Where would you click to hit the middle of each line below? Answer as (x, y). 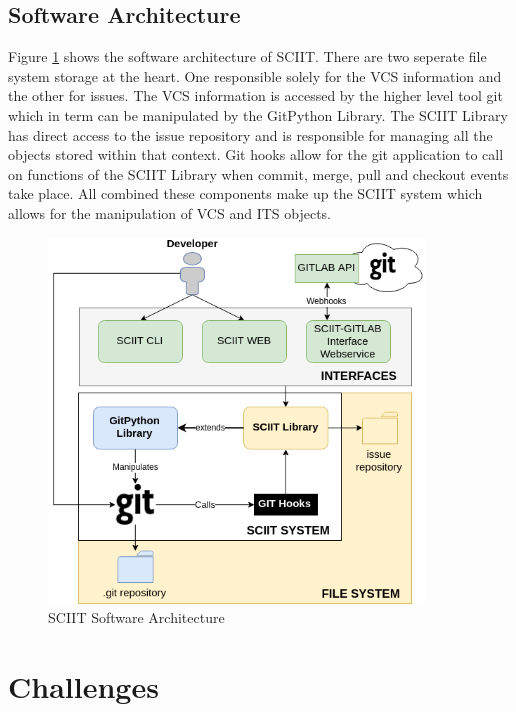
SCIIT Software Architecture (136, 617)
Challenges (83, 685)
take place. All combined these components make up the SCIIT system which (245, 193)
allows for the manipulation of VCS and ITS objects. (169, 212)
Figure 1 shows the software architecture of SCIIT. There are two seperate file (247, 56)
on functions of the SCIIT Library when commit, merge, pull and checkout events (258, 173)
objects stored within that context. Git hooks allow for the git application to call (256, 154)
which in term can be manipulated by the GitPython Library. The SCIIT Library (258, 114)
